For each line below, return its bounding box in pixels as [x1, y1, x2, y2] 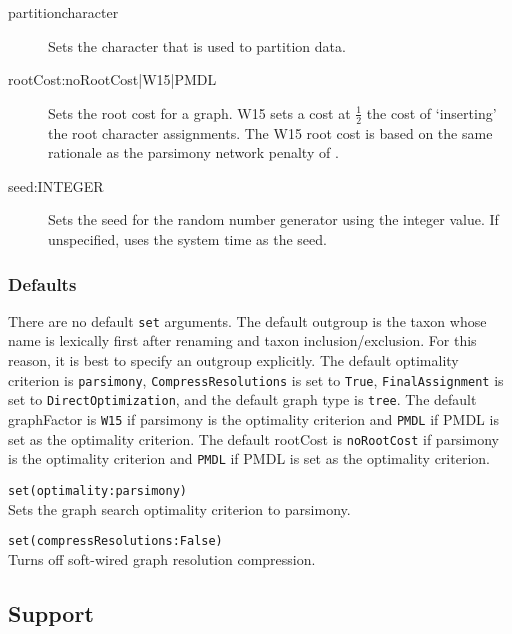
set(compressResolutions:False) [8, 534, 223, 549]
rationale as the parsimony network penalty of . [48, 142, 339, 163]
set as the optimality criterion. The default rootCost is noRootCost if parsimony [8, 428, 499, 449]
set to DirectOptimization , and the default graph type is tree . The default [8, 389, 477, 410]
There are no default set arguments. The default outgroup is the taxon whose [8, 310, 487, 331]
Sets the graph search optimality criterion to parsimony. [8, 498, 351, 519]
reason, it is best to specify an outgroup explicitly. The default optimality [8, 350, 459, 371]
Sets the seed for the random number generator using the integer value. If [48, 209, 499, 230]
